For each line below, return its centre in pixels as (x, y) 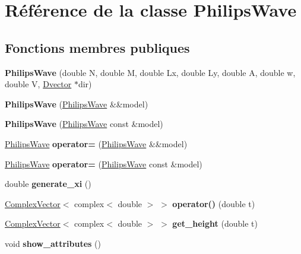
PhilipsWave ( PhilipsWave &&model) (77, 104)
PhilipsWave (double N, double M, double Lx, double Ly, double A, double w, (150, 72)
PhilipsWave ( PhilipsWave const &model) (84, 124)
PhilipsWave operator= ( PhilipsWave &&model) (96, 143)
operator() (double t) (214, 203)
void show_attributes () (53, 243)
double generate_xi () (48, 184)
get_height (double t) (215, 223)
